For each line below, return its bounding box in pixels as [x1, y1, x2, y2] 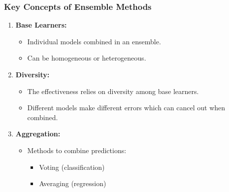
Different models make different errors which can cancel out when [27, 102, 226, 113]
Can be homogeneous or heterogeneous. [27, 53, 146, 63]
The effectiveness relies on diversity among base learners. [27, 86, 199, 96]
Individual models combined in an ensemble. [27, 36, 161, 46]
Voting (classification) [39, 161, 105, 172]
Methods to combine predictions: [27, 145, 127, 155]
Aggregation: [15, 128, 61, 139]
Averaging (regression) [39, 178, 106, 189]
